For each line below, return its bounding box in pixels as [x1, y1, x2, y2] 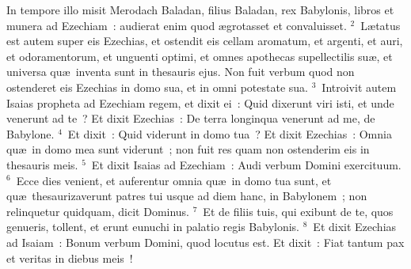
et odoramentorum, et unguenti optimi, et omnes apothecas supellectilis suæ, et [6, 47, 393, 64]
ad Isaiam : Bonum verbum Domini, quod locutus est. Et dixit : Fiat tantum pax [6, 233, 405, 250]
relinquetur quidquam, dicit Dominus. [6, 203, 190, 219]
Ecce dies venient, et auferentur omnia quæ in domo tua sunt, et [16, 172, 332, 188]
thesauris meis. [6, 156, 78, 172]
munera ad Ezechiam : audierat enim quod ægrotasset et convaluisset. [6, 17, 347, 33]
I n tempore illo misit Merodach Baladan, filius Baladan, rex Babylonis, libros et [6, 2, 394, 17]
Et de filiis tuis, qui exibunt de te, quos [203, 203, 394, 219]
